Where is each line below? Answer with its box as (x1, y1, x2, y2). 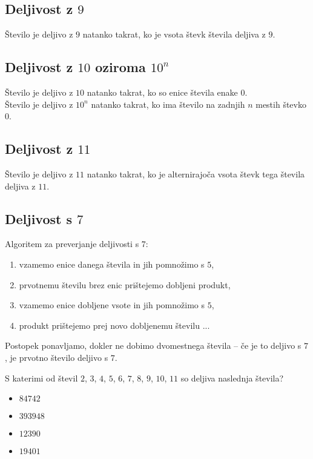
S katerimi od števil (5, 371, 78, 384)
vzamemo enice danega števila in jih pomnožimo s (19, 257, 205, 270)
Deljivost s (5, 209, 73, 228)
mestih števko (255, 97, 306, 110)
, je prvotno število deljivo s (5, 351, 108, 363)
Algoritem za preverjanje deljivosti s (5, 237, 139, 250)
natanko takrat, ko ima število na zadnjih (91, 97, 245, 110)
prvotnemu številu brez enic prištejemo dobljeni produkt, (19, 278, 231, 291)
